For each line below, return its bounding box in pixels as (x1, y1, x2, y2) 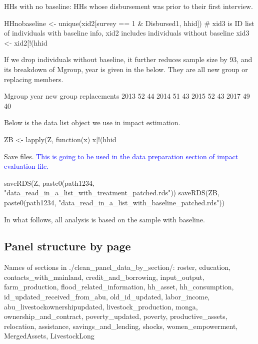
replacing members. (4, 74, 63, 84)
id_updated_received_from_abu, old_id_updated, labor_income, (4, 291, 210, 302)
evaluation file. (4, 161, 49, 171)
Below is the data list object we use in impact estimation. (4, 117, 180, 128)
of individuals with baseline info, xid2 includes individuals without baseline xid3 (4, 28, 249, 38)
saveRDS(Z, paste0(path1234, (4, 177, 94, 188)
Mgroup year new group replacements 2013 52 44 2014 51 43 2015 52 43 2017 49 (4, 91, 250, 101)
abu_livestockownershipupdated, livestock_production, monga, (4, 301, 198, 311)
